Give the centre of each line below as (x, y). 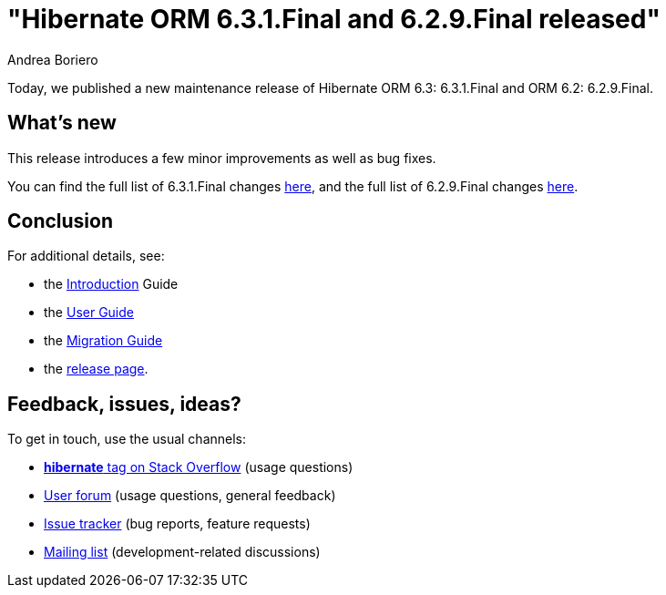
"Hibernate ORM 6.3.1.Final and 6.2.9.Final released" (334, 19)
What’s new (62, 123)
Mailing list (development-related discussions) (182, 552)
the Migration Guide (103, 341)
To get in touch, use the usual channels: (127, 439)
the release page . (96, 369)
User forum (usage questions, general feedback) (190, 496)
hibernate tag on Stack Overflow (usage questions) (199, 467)
